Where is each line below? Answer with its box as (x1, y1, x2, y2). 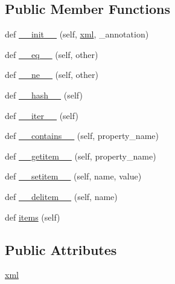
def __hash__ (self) (5, 88, 83, 101)
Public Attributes (5, 240, 117, 259)
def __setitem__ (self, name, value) (5, 170, 142, 182)
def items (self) (5, 210, 60, 223)
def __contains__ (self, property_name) (5, 129, 159, 142)
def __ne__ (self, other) (5, 68, 98, 81)
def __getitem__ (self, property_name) (5, 149, 156, 162)
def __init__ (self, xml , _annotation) (5, 28, 149, 40)
